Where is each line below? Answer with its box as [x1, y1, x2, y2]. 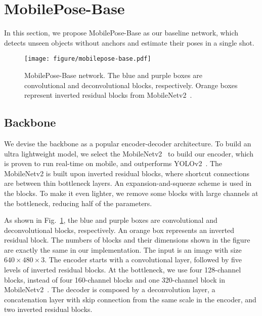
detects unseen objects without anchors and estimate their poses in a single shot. [4, 37, 254, 48]
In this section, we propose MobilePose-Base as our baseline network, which [4, 27, 238, 38]
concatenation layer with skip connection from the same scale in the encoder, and [4, 294, 256, 304]
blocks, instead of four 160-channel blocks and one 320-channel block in [4, 274, 226, 285]
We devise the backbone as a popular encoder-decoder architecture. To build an [4, 138, 251, 148]
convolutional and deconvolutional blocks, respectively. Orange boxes [24, 80, 238, 90]
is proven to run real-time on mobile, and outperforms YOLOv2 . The [4, 158, 223, 169]
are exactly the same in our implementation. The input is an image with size [4, 244, 242, 255]
